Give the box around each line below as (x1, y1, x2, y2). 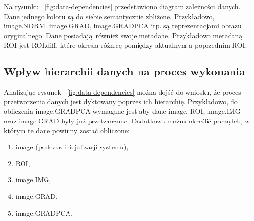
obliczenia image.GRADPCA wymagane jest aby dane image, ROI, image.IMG (4, 106, 241, 116)
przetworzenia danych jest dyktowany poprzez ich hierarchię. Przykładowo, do (4, 96, 238, 106)
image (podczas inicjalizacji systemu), (15, 142, 129, 152)
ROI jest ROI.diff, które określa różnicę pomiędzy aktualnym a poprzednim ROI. (4, 40, 247, 50)
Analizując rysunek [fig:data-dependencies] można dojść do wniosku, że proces (4, 87, 241, 97)
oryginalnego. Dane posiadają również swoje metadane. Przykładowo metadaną (4, 30, 243, 40)
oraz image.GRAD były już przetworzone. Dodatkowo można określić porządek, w (4, 115, 250, 125)
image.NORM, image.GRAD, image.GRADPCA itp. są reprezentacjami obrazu (4, 21, 242, 31)
